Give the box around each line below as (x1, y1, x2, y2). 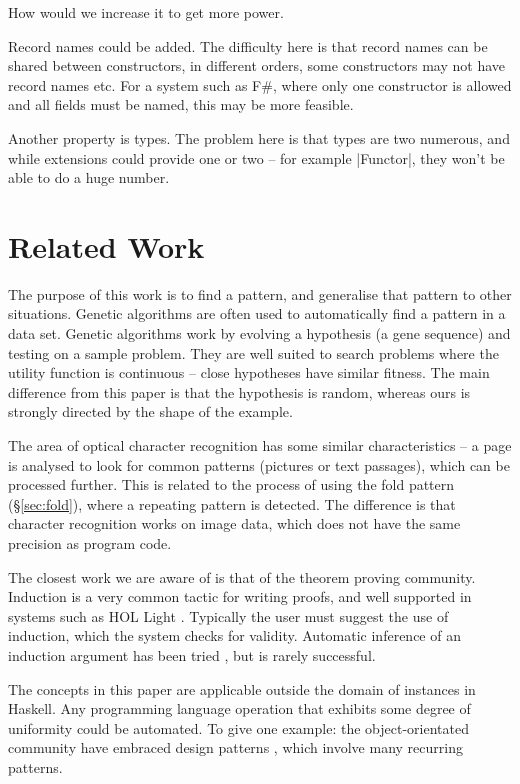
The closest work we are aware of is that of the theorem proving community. (8, 566, 476, 587)
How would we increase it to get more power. (8, 2, 284, 22)
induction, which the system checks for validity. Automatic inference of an (8, 625, 461, 646)
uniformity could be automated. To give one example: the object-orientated (8, 717, 469, 738)
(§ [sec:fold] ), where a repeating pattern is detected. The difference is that (8, 493, 456, 514)
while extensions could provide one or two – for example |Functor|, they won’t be (8, 147, 505, 168)
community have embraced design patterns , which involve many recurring (8, 737, 463, 758)
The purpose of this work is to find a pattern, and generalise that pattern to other (8, 283, 512, 304)
